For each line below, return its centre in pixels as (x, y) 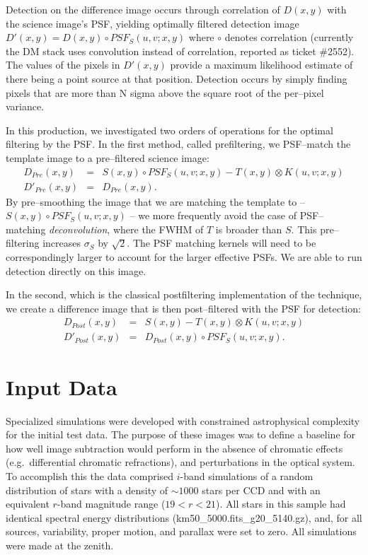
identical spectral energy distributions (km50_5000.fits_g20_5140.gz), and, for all (184, 517)
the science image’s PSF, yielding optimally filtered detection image (153, 23)
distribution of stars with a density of (87, 490)
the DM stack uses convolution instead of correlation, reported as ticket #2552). (180, 51)
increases (62, 243)
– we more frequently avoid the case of (213, 215)
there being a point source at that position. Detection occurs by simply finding (177, 78)
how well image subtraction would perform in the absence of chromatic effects (174, 448)
